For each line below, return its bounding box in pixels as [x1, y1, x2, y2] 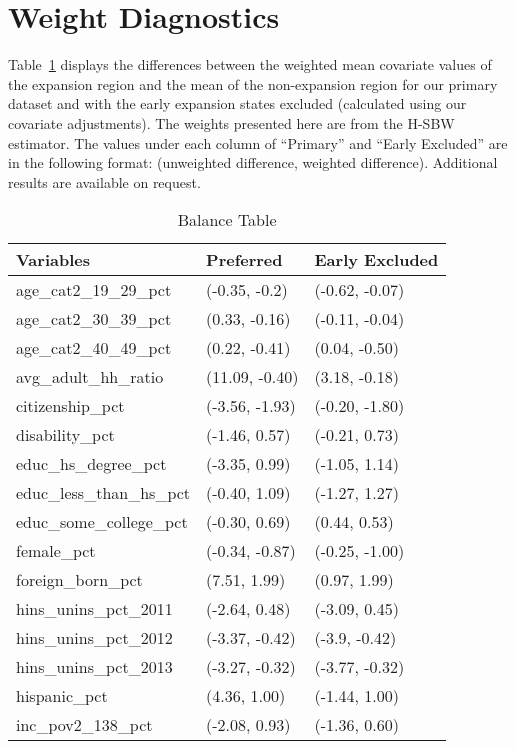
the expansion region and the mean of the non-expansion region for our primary [8, 73, 498, 94]
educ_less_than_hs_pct [16, 481, 191, 505]
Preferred [206, 248, 283, 272]
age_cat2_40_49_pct [16, 336, 172, 360]
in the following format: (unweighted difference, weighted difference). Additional [8, 152, 498, 173]
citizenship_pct [16, 394, 125, 418]
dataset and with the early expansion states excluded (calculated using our [8, 93, 467, 114]
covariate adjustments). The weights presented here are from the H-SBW [8, 112, 455, 133]
